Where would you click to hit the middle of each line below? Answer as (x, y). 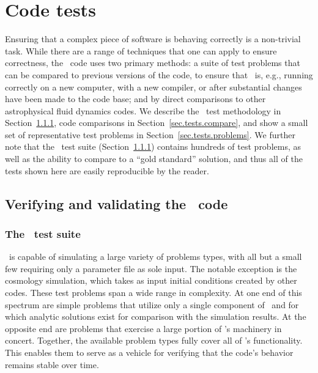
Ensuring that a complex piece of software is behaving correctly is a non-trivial (153, 39)
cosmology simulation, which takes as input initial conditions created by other (151, 280)
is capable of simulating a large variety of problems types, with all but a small (155, 257)
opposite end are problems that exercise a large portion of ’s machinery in (143, 328)
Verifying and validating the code (116, 203)
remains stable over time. (52, 364)
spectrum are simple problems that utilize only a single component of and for (152, 304)
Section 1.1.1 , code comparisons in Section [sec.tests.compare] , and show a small (157, 123)
